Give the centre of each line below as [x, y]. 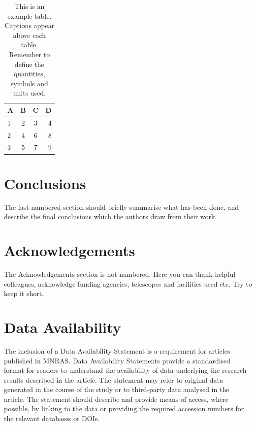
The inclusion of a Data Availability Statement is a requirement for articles [117, 350]
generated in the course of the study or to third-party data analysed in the [117, 389]
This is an [30, 6]
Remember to [30, 54]
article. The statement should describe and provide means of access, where [116, 399]
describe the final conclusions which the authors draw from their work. [111, 216]
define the [29, 64]
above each [30, 35]
